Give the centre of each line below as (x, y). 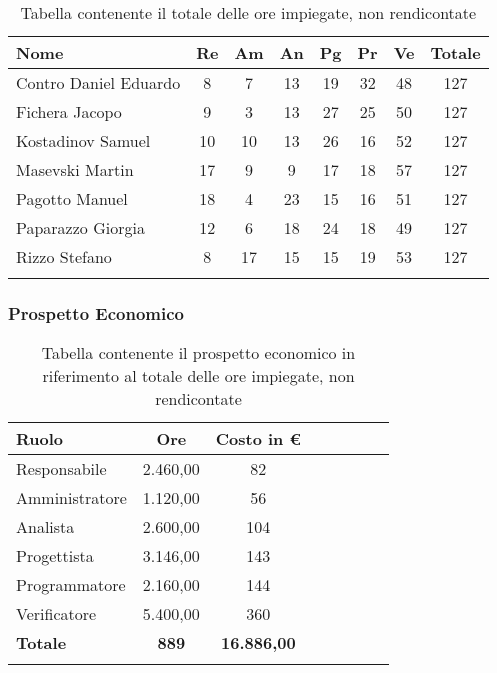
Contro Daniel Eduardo (98, 82)
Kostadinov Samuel (83, 140)
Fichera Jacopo (69, 111)
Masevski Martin (75, 169)
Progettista (55, 556)
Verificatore (56, 614)
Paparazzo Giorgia (80, 227)
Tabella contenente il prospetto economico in (198, 353)
